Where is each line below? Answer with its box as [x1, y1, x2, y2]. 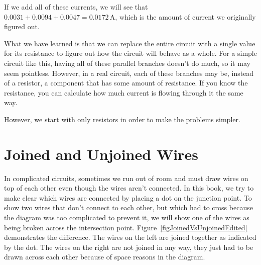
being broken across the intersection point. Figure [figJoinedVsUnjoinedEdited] [4, 222, 247, 232]
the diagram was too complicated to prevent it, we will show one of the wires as [4, 212, 249, 223]
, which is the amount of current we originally [115, 11, 256, 22]
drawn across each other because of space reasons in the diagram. [4, 251, 205, 262]
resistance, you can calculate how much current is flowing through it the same [4, 87, 243, 98]
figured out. [4, 21, 40, 32]
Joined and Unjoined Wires [4, 143, 198, 164]
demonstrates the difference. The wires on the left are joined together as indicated [4, 232, 256, 242]
